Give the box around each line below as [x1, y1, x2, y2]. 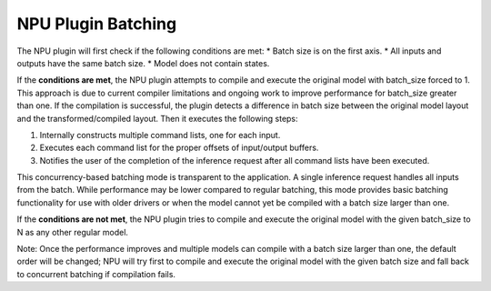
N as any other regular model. [16, 226, 129, 237]
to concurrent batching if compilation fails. [16, 268, 176, 279]
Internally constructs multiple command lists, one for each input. [39, 129, 281, 140]
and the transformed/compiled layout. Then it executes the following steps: [16, 113, 299, 124]
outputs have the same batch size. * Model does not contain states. [16, 57, 270, 68]
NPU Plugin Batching [16, 14, 177, 34]
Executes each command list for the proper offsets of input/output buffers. [39, 142, 319, 154]
